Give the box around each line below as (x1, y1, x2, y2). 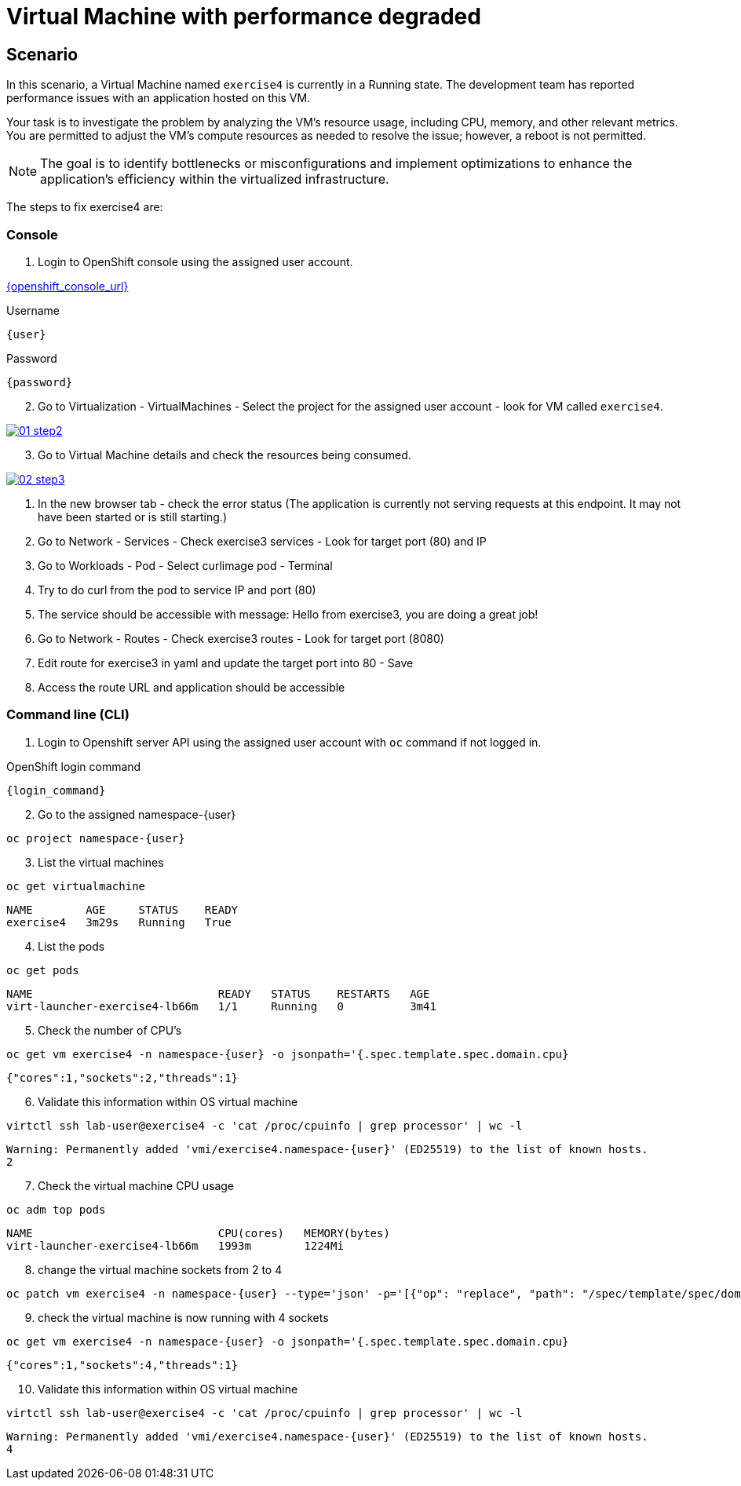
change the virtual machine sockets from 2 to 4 (38, 1262, 283, 1276)
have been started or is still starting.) (38, 509, 227, 524)
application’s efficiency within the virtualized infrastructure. (40, 171, 389, 188)
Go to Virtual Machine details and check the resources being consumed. (38, 447, 411, 462)
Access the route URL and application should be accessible (38, 680, 345, 694)
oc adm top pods (6, 1203, 106, 1216)
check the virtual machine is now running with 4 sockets (38, 1310, 329, 1324)
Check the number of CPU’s (38, 1023, 182, 1037)
